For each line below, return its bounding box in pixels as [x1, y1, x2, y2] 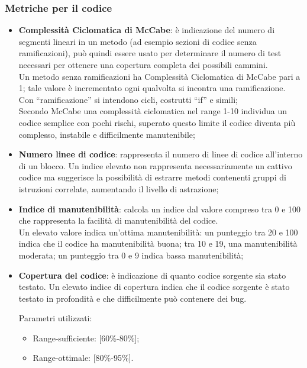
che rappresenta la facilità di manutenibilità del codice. [18, 214, 218, 227]
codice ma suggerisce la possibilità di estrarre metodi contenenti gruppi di [18, 171, 286, 183]
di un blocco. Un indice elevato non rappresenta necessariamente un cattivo [18, 159, 292, 172]
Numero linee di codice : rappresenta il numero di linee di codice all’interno [18, 148, 303, 160]
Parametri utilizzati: [18, 312, 92, 324]
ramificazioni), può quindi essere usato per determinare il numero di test [18, 47, 282, 59]
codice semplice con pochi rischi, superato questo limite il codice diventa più [18, 116, 296, 128]
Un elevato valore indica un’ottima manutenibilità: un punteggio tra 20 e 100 [18, 225, 298, 238]
